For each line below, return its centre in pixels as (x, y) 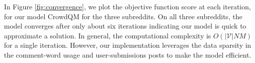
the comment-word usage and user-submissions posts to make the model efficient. (128, 54)
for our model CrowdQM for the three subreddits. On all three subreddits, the (123, 16)
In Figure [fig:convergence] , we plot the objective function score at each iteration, (127, 6)
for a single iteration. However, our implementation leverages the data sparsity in (128, 45)
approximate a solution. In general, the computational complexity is (108, 35)
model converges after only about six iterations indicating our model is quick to (125, 26)
